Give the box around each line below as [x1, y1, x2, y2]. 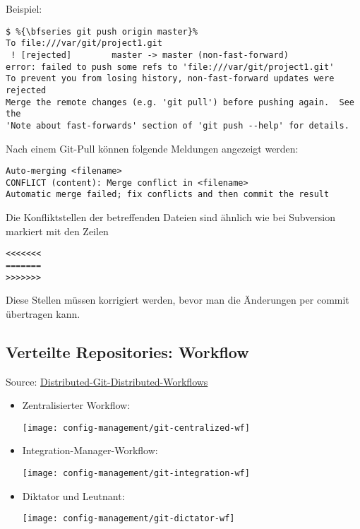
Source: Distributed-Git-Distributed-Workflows [6, 374, 208, 388]
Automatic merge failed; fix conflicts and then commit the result [6, 189, 330, 200]
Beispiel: [6, 1, 42, 16]
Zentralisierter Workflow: [22, 398, 131, 412]
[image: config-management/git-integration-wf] [22, 468, 250, 479]
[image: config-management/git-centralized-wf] [22, 422, 250, 433]
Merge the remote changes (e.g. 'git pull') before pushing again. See [6, 97, 354, 107]
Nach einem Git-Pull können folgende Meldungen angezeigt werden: [6, 141, 299, 155]
